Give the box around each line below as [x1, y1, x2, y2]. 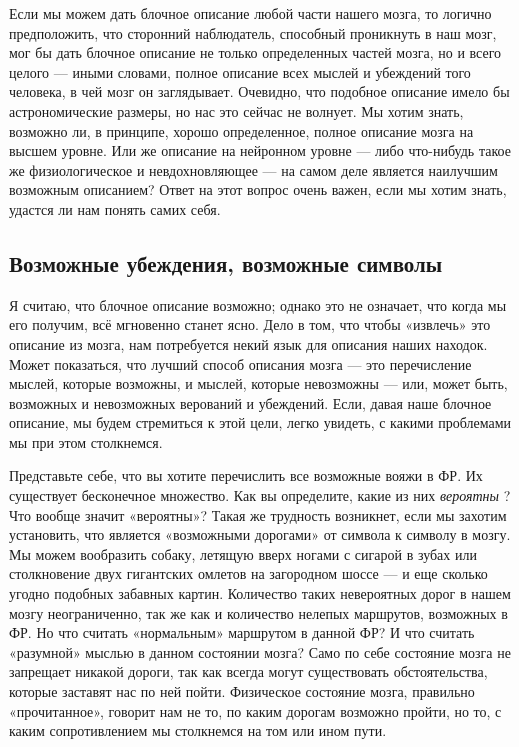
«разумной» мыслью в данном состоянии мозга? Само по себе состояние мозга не [9, 641, 511, 662]
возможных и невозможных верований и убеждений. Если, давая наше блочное [9, 392, 492, 413]
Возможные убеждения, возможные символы [9, 247, 443, 278]
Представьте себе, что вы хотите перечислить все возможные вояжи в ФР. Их [9, 465, 483, 486]
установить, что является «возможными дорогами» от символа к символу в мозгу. [9, 524, 511, 545]
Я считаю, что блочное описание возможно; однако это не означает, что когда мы [9, 294, 507, 315]
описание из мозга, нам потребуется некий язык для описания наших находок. [9, 333, 488, 354]
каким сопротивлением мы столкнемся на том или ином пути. [9, 720, 387, 741]
